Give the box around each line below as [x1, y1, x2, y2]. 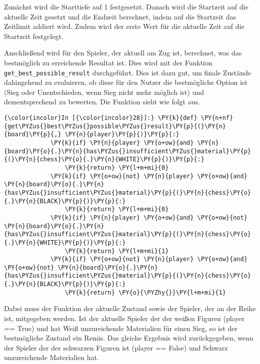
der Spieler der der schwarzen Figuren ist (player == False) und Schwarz [4, 342, 228, 353]
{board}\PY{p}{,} [4, 131, 61, 138]
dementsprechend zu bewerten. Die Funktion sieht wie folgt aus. [4, 96, 200, 107]
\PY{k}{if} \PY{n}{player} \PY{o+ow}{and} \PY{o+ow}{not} [50, 214, 247, 221]
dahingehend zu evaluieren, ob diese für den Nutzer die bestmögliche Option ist [4, 77, 247, 87]
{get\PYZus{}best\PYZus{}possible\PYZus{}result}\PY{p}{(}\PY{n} [4, 122, 226, 130]
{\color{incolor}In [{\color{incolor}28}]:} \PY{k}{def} [4, 114, 197, 121]
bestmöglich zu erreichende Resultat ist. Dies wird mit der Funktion [4, 57, 212, 67]
